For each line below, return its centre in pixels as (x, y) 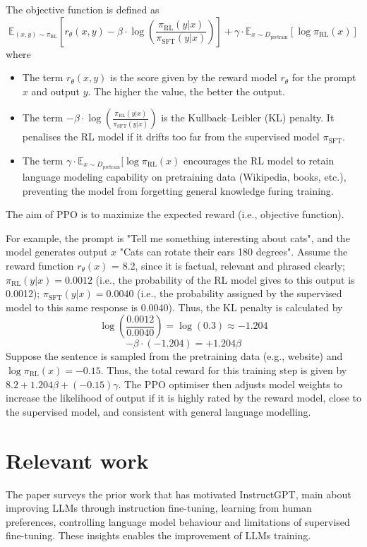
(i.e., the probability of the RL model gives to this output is (225, 279)
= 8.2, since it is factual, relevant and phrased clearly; (228, 266)
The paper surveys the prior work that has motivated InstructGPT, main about (179, 494)
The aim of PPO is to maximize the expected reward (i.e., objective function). (175, 214)
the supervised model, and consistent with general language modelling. (158, 411)
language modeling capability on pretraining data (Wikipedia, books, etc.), (184, 177)
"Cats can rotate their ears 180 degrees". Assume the (234, 252)
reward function (40, 266)
